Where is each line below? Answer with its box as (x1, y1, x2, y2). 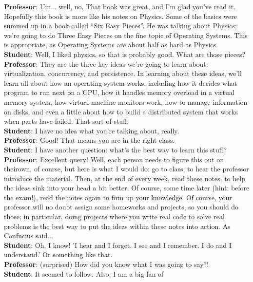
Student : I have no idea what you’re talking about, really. (4, 125, 179, 135)
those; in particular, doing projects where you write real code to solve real (4, 211, 225, 222)
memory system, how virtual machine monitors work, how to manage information (4, 96, 248, 107)
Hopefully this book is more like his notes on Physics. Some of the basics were (4, 11, 237, 21)
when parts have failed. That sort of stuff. (4, 116, 129, 126)
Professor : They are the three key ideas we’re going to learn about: (4, 58, 208, 69)
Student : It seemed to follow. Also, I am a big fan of (4, 268, 164, 279)
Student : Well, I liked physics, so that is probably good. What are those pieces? (4, 49, 246, 59)
